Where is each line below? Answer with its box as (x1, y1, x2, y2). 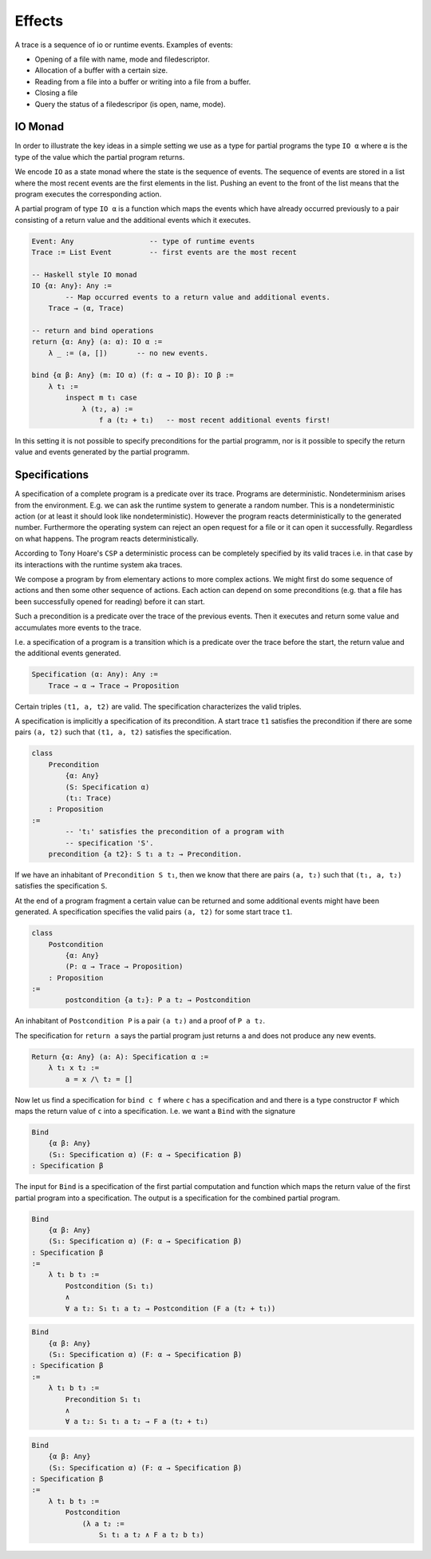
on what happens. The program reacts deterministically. (14, 534, 199, 543)
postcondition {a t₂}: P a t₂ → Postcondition (65, 996, 251, 1004)
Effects (14, 12, 64, 30)
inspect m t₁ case (65, 393, 137, 403)
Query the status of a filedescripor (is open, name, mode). (34, 99, 227, 109)
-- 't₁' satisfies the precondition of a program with (65, 827, 285, 837)
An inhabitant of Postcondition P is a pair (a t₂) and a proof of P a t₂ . (14, 1016, 266, 1026)
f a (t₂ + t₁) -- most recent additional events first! (98, 416, 331, 424)
